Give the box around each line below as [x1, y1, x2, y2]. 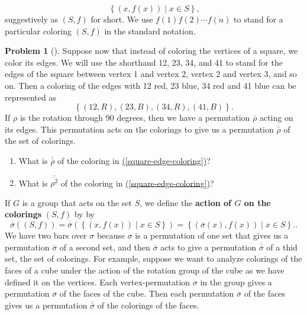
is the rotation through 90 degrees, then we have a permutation [20, 111, 250, 124]
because [96, 229, 125, 242]
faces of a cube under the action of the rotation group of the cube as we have [5, 264, 285, 277]
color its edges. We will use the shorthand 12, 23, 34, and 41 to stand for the [5, 56, 283, 68]
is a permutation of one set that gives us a [135, 229, 289, 242]
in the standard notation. [104, 24, 196, 37]
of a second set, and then [59, 240, 150, 253]
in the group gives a [200, 275, 272, 288]
